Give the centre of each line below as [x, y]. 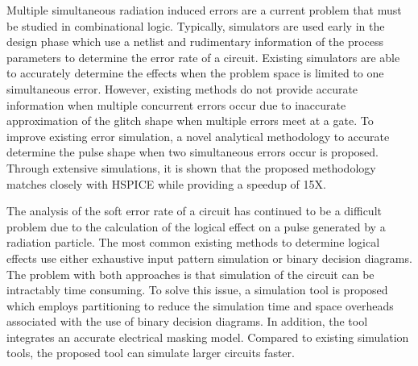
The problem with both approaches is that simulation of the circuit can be [190, 274]
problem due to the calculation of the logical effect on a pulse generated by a [196, 226]
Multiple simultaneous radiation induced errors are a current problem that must [204, 10]
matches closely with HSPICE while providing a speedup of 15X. [166, 183]
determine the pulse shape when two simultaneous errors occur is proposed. [192, 152]
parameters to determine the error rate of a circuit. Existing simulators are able [203, 57]
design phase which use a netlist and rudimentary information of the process [195, 42]
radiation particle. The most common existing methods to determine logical [193, 242]
